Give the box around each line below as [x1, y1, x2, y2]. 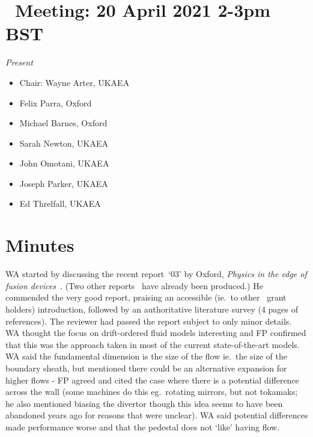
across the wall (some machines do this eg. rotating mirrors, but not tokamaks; [5, 385, 298, 398]
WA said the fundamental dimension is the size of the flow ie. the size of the [5, 350, 287, 362]
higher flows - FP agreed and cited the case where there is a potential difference [5, 373, 299, 386]
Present [5, 56, 33, 69]
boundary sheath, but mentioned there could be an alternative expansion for [5, 361, 287, 374]
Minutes [5, 233, 74, 257]
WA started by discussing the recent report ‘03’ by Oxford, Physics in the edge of [5, 267, 307, 280]
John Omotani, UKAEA [19, 157, 109, 170]
